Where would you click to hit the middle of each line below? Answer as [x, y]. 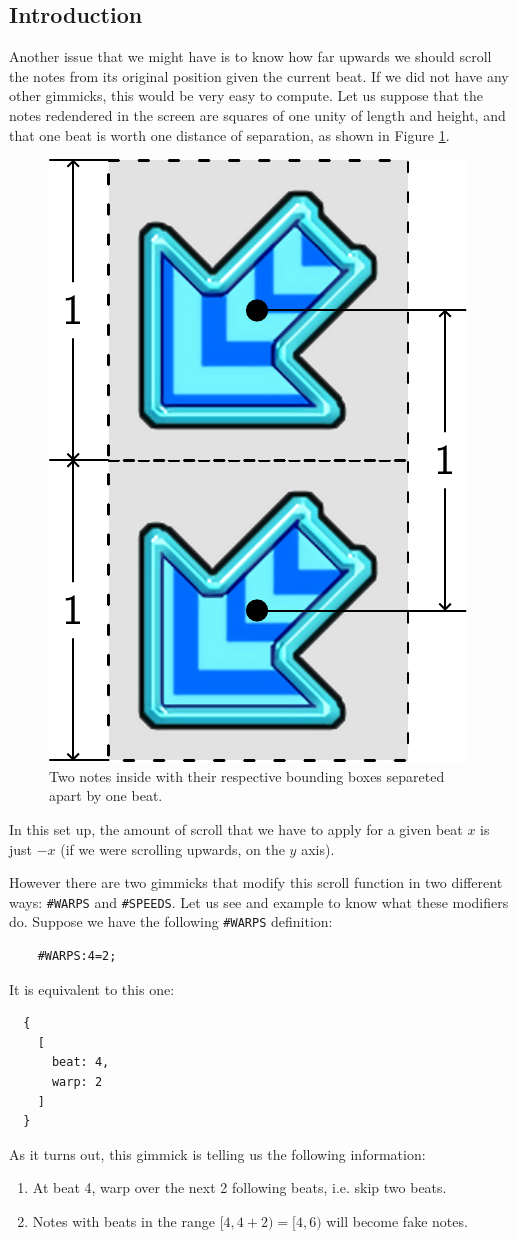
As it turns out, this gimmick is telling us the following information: [217, 1153]
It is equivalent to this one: [92, 988]
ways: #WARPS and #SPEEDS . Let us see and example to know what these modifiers [259, 901]
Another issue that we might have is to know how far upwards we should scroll [250, 56]
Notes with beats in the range [123, 1220]
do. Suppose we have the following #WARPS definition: [171, 921]
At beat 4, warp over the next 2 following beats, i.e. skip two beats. [239, 1187]
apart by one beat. [106, 795]
